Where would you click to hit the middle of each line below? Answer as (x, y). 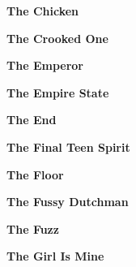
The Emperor (45, 65)
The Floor (35, 174)
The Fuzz (33, 228)
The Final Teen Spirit (68, 146)
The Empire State (58, 92)
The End (32, 120)
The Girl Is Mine (55, 256)
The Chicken (43, 11)
